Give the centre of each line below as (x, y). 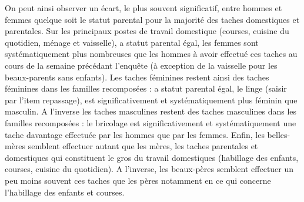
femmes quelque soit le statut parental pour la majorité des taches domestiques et (152, 19)
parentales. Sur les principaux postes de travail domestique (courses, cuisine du (147, 31)
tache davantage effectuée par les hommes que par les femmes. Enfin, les (135, 134)
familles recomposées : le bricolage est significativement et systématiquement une (151, 122)
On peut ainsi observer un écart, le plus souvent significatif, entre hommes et (143, 8)
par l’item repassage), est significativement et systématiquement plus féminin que (151, 100)
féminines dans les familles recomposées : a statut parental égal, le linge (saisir (146, 88)
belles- (279, 134)
